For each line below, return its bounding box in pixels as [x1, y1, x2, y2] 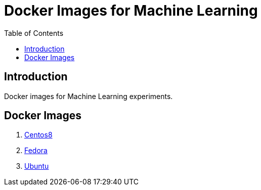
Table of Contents [4, 28, 64, 37]
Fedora [24, 146, 48, 155]
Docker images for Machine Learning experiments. [4, 91, 173, 101]
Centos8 [24, 130, 53, 139]
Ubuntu [24, 162, 49, 171]
